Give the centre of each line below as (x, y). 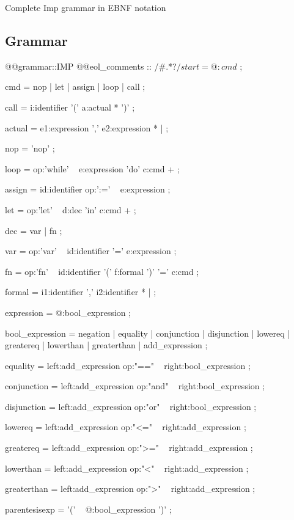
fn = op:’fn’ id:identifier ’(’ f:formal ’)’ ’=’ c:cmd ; (102, 271)
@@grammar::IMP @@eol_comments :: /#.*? (91, 66)
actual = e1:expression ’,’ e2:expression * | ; (87, 127)
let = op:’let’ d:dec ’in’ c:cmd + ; (71, 209)
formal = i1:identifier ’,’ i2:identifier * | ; (81, 292)
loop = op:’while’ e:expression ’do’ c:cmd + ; (92, 168)
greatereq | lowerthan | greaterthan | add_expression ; (106, 345)
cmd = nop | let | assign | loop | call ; (75, 86)
